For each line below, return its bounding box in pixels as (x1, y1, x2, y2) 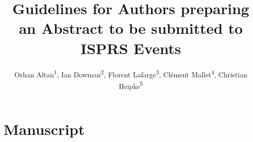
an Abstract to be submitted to (19, 18, 243, 38)
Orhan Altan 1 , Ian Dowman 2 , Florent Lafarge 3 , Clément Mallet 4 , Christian (14, 67, 247, 79)
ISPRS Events (80, 37, 181, 58)
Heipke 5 (119, 79, 143, 91)
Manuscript (4, 119, 85, 139)
